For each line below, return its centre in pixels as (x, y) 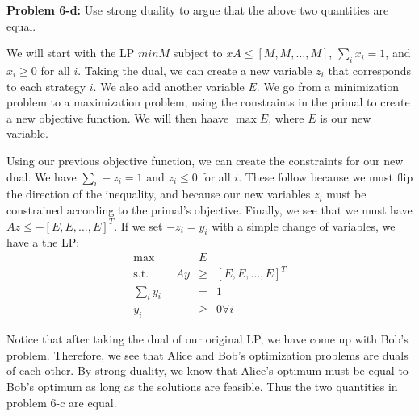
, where (286, 117)
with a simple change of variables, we (304, 225)
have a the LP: (43, 242)
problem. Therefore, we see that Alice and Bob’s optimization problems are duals (207, 354)
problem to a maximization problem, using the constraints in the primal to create (208, 102)
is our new (346, 117)
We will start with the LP (71, 53)
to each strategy (46, 86)
